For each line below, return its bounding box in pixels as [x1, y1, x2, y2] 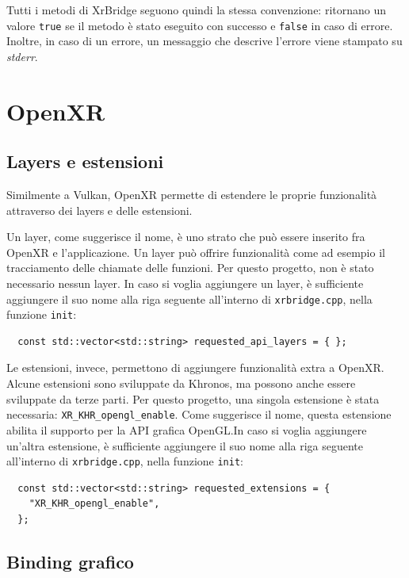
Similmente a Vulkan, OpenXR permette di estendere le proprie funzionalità [6, 186, 377, 203]
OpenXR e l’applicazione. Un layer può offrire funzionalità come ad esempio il [6, 243, 385, 260]
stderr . [6, 48, 38, 64]
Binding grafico [6, 549, 134, 573]
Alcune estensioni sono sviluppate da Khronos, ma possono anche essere [6, 375, 356, 392]
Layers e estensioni [6, 149, 164, 174]
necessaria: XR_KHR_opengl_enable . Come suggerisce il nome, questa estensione [6, 406, 392, 423]
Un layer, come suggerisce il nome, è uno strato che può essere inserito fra [6, 228, 365, 245]
